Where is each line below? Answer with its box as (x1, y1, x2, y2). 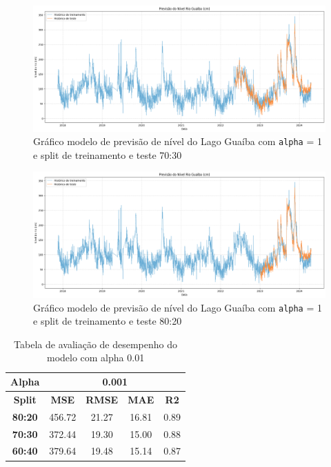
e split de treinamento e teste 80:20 (33, 314, 182, 328)
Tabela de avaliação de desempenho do (14, 336, 178, 351)
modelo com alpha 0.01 (46, 350, 145, 365)
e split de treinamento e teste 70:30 (33, 147, 182, 162)
